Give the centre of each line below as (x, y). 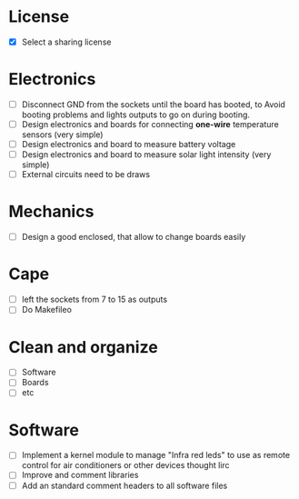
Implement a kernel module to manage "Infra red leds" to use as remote (156, 455)
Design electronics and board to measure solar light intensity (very (146, 155)
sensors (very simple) (62, 135)
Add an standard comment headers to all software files (125, 485)
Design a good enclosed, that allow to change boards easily (134, 237)
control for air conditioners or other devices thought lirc (125, 465)
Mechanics (51, 212)
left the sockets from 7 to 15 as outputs (95, 299)
